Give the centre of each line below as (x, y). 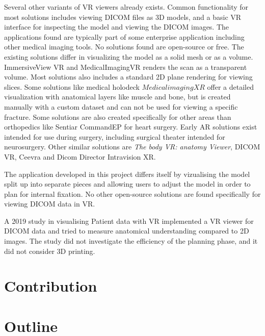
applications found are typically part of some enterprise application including (124, 36)
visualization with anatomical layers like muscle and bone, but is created (117, 97)
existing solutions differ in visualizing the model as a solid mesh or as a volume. (129, 56)
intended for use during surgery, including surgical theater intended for (115, 136)
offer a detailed (230, 86)
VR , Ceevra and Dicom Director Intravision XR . (80, 156)
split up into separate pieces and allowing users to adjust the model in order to (127, 184)
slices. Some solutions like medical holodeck (72, 86)
